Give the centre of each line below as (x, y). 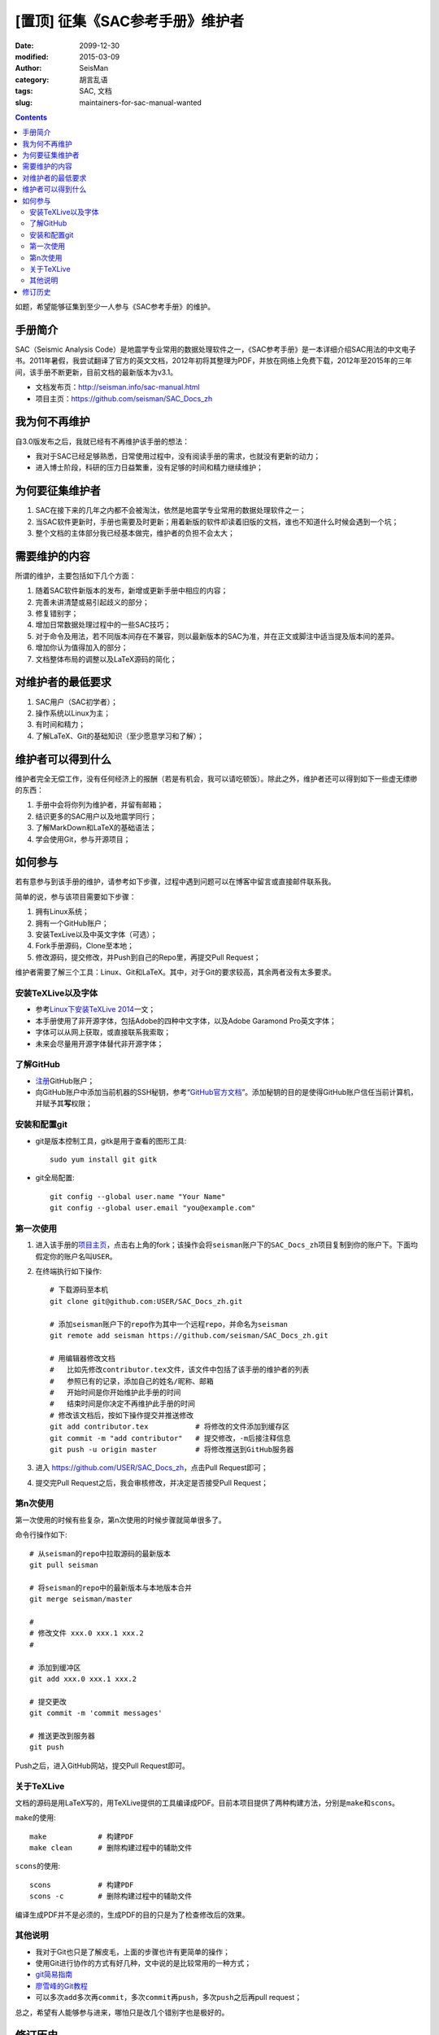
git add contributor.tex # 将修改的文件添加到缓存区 (170, 1427)
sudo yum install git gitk (104, 1159)
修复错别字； (57, 614)
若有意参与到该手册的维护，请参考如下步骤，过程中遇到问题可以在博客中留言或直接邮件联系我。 (175, 882)
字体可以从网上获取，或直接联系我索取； (103, 1032)
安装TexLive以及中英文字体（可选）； (96, 934)
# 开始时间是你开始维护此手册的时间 (115, 1392)
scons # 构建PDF (82, 1885)
